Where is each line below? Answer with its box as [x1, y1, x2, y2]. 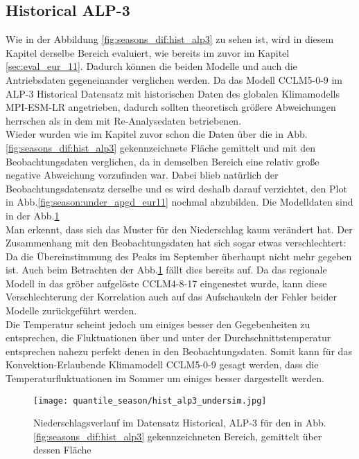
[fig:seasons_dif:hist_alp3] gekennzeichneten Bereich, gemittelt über [33, 429, 322, 443]
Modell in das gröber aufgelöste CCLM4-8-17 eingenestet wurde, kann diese [6, 276, 327, 290]
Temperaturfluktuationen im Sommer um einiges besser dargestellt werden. [6, 371, 324, 386]
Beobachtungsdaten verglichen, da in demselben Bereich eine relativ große [6, 154, 319, 168]
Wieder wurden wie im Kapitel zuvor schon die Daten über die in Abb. [6, 127, 308, 141]
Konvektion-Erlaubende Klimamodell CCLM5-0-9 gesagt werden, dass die [6, 357, 319, 372]
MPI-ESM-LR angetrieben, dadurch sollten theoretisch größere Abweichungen [6, 100, 336, 114]
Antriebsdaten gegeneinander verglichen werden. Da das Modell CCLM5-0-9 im [6, 72, 343, 87]
